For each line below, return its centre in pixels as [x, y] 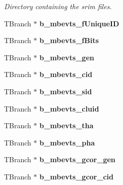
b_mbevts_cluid [69, 108]
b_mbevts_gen [67, 57]
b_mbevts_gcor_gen [77, 159]
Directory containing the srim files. [58, 6]
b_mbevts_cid [66, 74]
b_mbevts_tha [67, 125]
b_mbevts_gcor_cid [76, 176]
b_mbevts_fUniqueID [79, 23]
